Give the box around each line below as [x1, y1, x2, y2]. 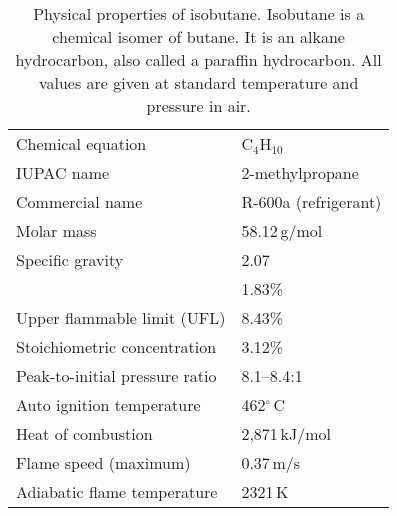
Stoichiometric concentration [16, 335, 217, 358]
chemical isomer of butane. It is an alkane [52, 25, 345, 48]
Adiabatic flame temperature [16, 480, 218, 503]
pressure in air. [146, 94, 251, 117]
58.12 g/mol [241, 219, 323, 242]
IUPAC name [16, 161, 110, 184]
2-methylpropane [241, 161, 359, 184]
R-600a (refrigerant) [241, 190, 382, 213]
